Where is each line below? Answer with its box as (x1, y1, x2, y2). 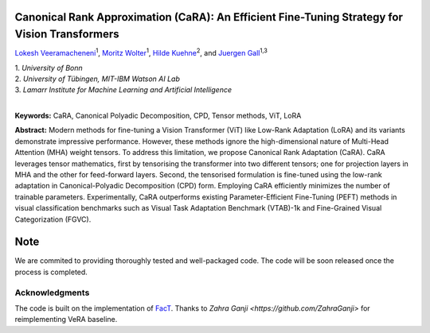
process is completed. (14, 267, 88, 277)
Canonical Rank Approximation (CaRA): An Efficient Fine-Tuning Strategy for (14, 10, 404, 24)
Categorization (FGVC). (14, 215, 92, 224)
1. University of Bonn (14, 63, 83, 72)
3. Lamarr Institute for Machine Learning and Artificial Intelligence (14, 85, 233, 95)
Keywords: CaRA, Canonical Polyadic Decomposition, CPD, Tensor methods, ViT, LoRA (14, 111, 302, 121)
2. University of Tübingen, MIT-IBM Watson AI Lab (14, 74, 181, 83)
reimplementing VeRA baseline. (14, 315, 118, 324)
